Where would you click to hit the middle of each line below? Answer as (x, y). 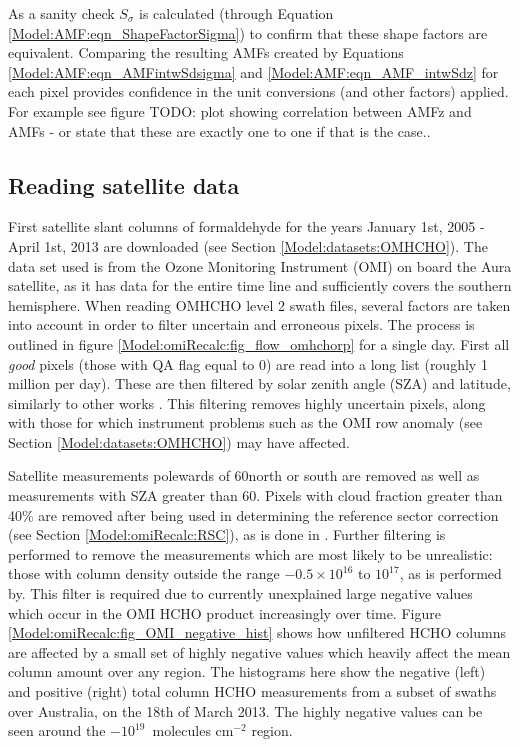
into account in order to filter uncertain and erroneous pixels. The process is (241, 324)
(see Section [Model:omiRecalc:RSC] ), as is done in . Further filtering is (227, 534)
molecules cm (193, 730)
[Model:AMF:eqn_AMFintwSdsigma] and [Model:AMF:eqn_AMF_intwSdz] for (253, 71)
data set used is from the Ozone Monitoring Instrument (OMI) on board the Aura (260, 265)
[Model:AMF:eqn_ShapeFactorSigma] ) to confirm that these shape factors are (248, 32)
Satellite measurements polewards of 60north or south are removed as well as (244, 475)
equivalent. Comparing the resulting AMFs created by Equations (206, 52)
